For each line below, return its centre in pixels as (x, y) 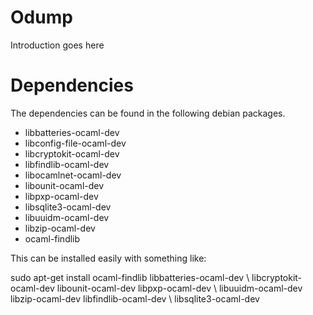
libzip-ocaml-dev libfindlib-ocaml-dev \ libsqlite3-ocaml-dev (135, 298)
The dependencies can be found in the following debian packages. (148, 113)
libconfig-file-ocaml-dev (75, 143)
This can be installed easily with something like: (108, 258)
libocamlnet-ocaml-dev (73, 175)
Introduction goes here (57, 45)
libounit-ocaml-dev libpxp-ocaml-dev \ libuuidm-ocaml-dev (179, 288)
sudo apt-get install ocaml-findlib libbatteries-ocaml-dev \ (130, 277)
